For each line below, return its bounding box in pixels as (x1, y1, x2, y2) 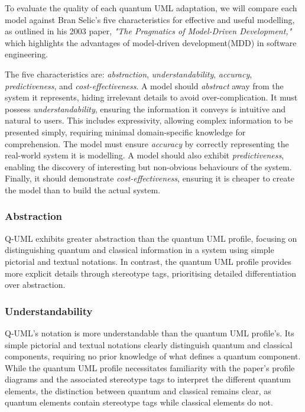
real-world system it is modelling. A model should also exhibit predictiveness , (5, 149, 284, 161)
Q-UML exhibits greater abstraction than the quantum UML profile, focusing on (5, 232, 297, 244)
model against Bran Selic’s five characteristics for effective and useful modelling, (5, 13, 295, 25)
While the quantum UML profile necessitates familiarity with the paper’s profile (5, 361, 295, 374)
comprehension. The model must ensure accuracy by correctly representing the (5, 137, 289, 150)
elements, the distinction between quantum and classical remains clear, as (5, 384, 271, 397)
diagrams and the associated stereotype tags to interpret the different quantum (5, 373, 291, 385)
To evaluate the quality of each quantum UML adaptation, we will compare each (5, 2, 297, 14)
